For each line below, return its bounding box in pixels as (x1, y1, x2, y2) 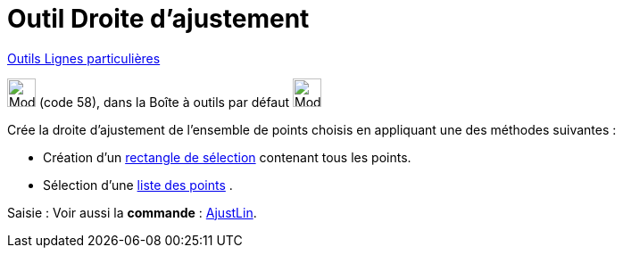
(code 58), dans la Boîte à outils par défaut (38, 94, 290, 110)
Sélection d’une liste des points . (43, 177, 233, 193)
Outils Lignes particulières (7, 50, 161, 66)
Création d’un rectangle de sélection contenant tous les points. (43, 149, 411, 165)
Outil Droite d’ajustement (7, 4, 310, 34)
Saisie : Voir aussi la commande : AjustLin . (7, 204, 257, 220)
